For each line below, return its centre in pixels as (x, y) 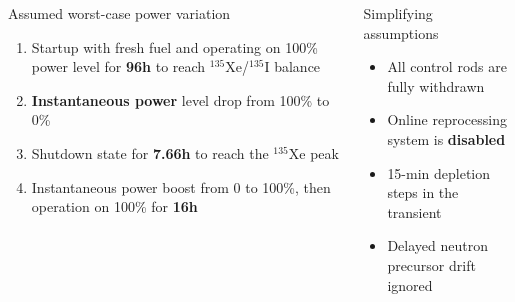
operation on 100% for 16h (114, 206)
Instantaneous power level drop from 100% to (180, 99)
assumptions (401, 32)
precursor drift (431, 264)
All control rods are (447, 66)
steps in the (423, 192)
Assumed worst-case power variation (119, 13)
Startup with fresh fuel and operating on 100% (174, 46)
